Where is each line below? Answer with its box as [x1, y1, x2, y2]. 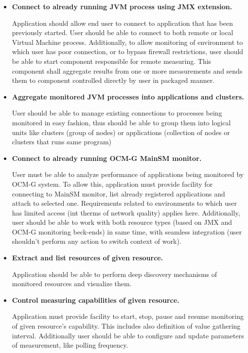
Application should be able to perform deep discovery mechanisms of [12, 269, 217, 279]
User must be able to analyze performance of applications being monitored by [12, 169, 244, 179]
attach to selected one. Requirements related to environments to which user [12, 198, 237, 208]
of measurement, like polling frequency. [12, 340, 128, 350]
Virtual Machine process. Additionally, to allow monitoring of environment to [12, 37, 243, 47]
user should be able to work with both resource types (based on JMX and [12, 217, 232, 227]
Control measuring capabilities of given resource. [12, 294, 179, 305]
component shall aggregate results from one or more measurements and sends [12, 65, 243, 76]
